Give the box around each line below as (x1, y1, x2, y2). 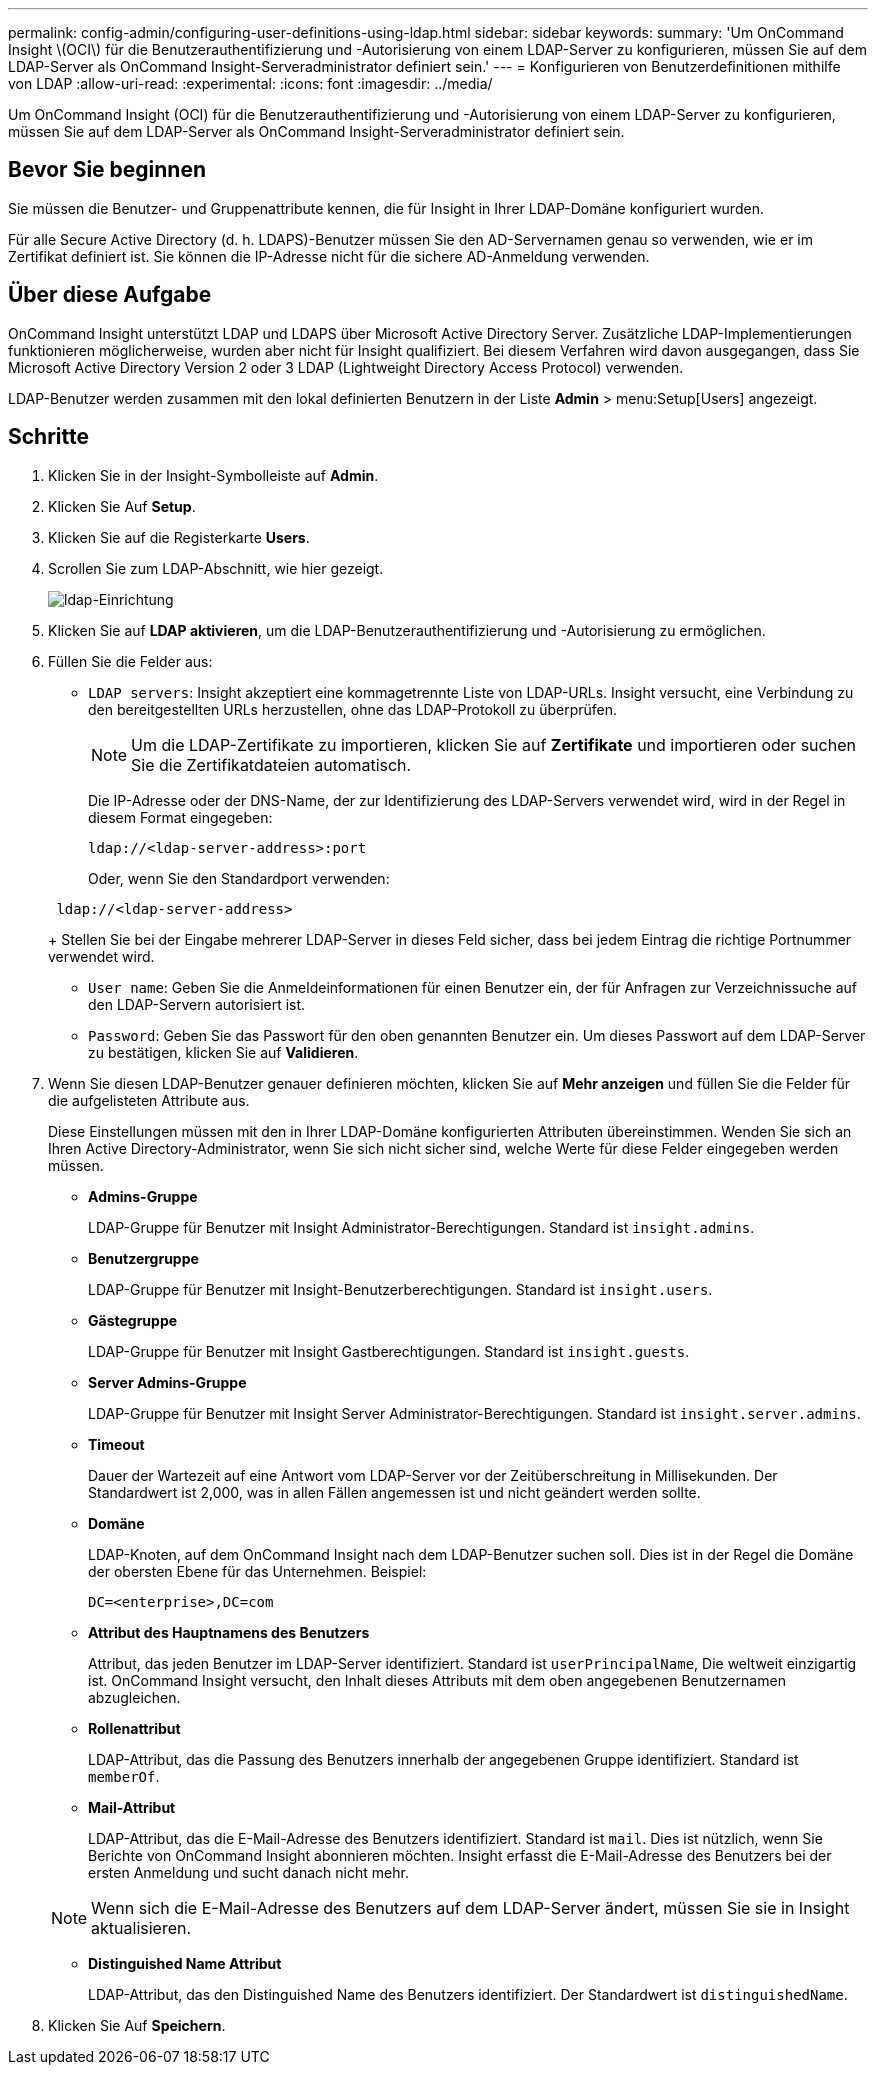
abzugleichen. (88, 1688, 181, 1706)
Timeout (88, 1435, 145, 1453)
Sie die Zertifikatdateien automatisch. (131, 754, 412, 775)
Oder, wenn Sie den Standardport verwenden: (88, 869, 390, 887)
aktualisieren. (91, 1917, 192, 1938)
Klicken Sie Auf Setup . (48, 497, 196, 515)
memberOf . (88, 1767, 160, 1785)
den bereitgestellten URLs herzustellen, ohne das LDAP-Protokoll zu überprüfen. (88, 700, 618, 718)
